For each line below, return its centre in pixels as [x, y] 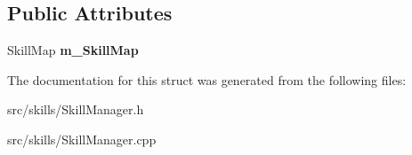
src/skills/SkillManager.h [76, 109]
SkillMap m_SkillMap [73, 50]
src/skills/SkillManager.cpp [82, 139]
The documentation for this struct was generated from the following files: [207, 79]
